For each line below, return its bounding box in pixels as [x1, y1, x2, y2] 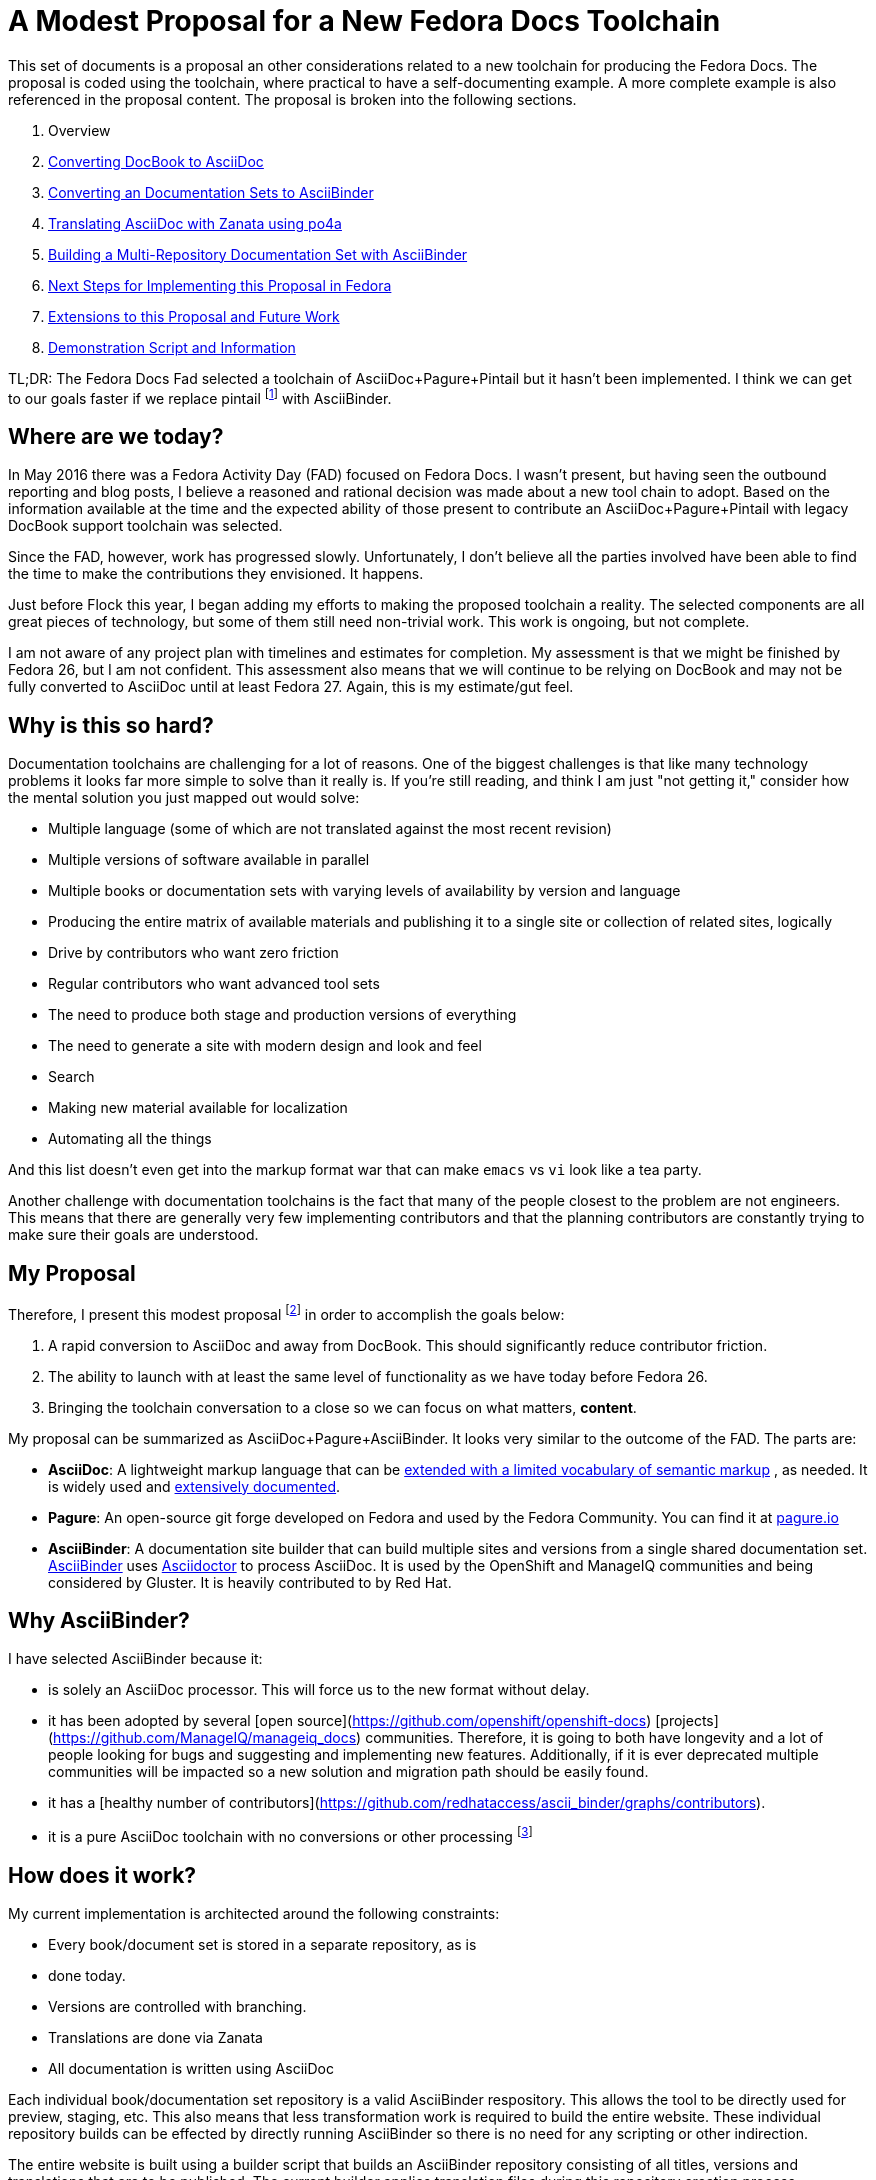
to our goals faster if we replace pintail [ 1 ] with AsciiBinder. [8, 386, 392, 407]
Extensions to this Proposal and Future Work [48, 307, 340, 325]
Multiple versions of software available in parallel [48, 851, 370, 869]
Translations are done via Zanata [48, 2028, 263, 2046]
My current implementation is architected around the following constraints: [8, 1904, 500, 1922]
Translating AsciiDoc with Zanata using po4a [48, 214, 342, 232]
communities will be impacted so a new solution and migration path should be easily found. [48, 1763, 649, 1781]
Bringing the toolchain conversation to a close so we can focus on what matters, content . [48, 1398, 637, 1416]
